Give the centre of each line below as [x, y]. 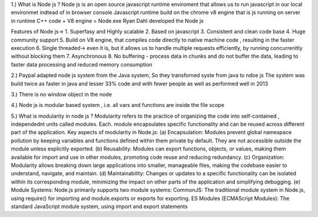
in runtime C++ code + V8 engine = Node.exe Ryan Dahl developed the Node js [107, 21]
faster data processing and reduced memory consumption [82, 64]
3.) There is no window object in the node [61, 94]
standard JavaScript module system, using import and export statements [99, 206]
